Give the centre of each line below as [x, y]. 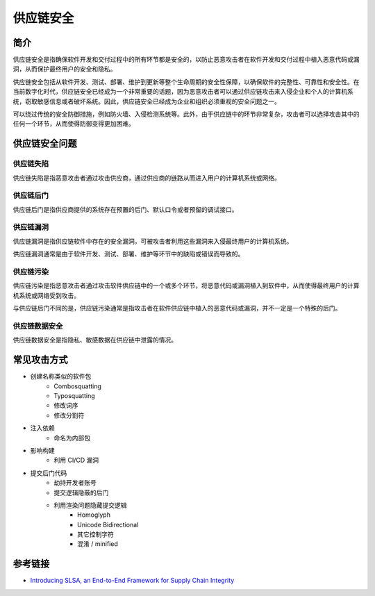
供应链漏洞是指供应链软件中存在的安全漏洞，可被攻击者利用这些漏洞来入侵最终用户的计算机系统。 [153, 241]
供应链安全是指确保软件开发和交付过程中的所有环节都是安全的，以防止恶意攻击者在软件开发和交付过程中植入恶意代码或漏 [186, 60]
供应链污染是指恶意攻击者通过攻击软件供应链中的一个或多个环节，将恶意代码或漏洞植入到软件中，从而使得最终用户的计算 [186, 285]
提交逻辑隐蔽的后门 [81, 492]
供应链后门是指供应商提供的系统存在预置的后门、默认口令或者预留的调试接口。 [125, 209]
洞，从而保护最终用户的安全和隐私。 [65, 69]
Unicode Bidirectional [108, 524]
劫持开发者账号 [75, 483]
